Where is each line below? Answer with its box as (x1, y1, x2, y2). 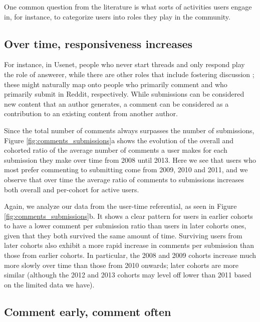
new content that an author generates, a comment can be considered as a (4, 98, 229, 109)
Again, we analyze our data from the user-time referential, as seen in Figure (4, 201, 237, 211)
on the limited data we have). (4, 279, 95, 289)
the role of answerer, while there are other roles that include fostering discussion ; (4, 69, 254, 79)
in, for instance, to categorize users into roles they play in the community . (4, 11, 230, 22)
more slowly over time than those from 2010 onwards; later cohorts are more (4, 259, 239, 270)
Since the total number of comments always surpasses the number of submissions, (4, 125, 254, 135)
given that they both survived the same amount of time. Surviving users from (4, 230, 242, 240)
